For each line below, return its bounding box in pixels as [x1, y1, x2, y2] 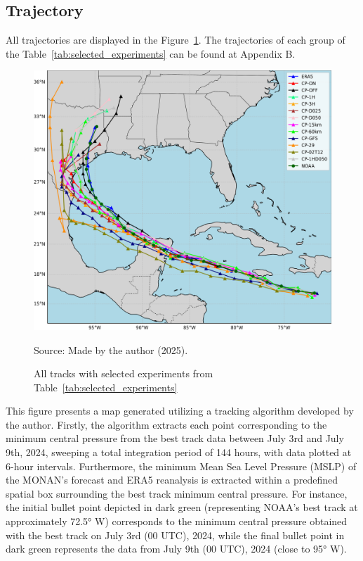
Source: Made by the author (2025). [34, 342, 188, 357]
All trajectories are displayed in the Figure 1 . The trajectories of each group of [6, 32, 345, 47]
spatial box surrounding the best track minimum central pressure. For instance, [6, 486, 348, 500]
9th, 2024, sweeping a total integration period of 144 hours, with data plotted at [6, 445, 352, 460]
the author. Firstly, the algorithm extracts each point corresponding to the [6, 417, 327, 431]
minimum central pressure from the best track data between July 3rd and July [6, 431, 344, 446]
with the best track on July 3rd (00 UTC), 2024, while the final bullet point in [6, 527, 345, 542]
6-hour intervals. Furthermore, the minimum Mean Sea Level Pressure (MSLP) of [6, 458, 357, 473]
